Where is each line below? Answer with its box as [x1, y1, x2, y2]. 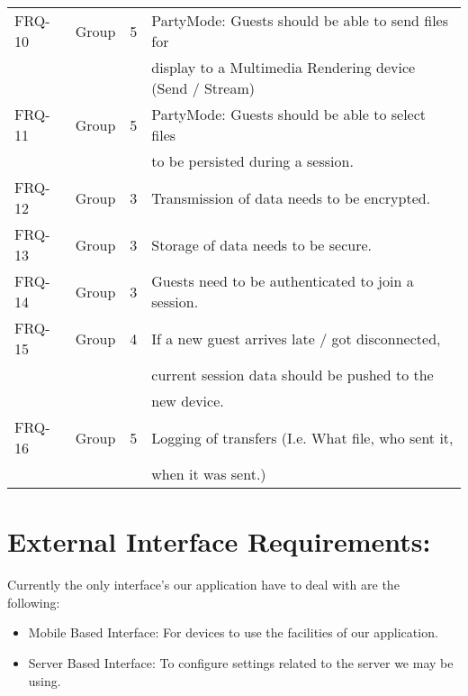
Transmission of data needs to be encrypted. [151, 187, 431, 208]
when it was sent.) [151, 463, 266, 484]
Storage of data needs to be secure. [151, 234, 372, 255]
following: [7, 592, 60, 611]
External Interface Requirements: [7, 523, 431, 560]
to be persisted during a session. [151, 151, 354, 171]
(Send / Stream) [151, 78, 256, 98]
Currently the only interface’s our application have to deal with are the [7, 575, 400, 594]
